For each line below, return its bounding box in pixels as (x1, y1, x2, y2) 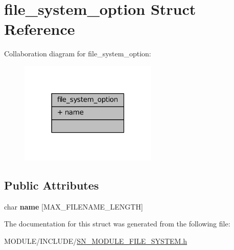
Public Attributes (4, 177, 99, 193)
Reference (4, 18, 75, 39)
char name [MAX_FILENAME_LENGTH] (4, 201, 143, 212)
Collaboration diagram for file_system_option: (4, 48, 151, 59)
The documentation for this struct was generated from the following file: (4, 218, 230, 229)
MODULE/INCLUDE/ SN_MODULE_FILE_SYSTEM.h (4, 235, 188, 246)
